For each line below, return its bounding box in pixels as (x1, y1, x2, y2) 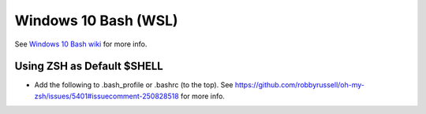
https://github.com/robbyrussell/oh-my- (234, 80, 365, 90)
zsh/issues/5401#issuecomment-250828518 (34, 91, 179, 101)
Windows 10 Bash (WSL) (14, 12, 178, 29)
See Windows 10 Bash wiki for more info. (14, 39, 148, 49)
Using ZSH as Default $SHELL (14, 60, 163, 73)
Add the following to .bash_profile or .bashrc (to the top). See (34, 80, 234, 90)
